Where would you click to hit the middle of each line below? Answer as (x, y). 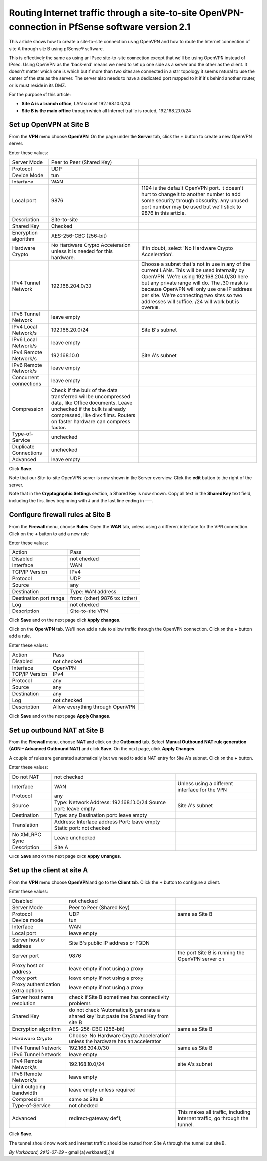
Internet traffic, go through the (213, 1118)
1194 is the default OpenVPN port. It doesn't (193, 188)
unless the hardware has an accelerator (115, 1041)
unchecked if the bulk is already (89, 409)
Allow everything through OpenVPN (94, 707)
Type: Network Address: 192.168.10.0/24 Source (110, 802)
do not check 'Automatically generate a (114, 1010)
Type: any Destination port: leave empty (101, 815)
